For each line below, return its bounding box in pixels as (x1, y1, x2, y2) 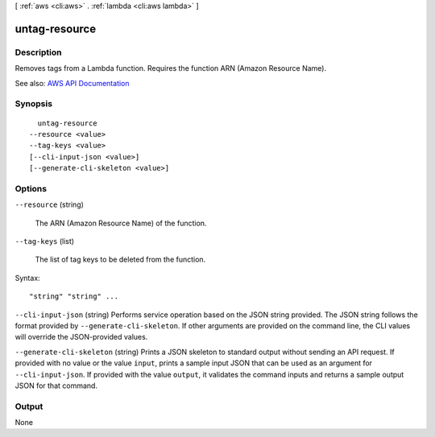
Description (14, 47, 62, 58)
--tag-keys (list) (14, 236, 75, 245)
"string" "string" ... (29, 292, 119, 301)
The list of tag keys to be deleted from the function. (35, 254, 206, 265)
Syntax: (14, 273, 40, 282)
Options (14, 183, 48, 194)
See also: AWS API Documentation (14, 78, 130, 88)
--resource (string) (14, 200, 85, 209)
